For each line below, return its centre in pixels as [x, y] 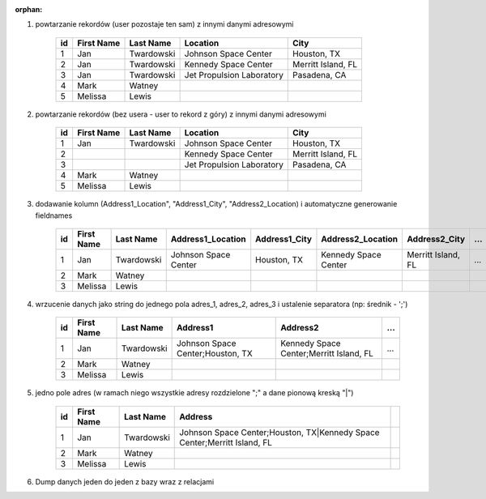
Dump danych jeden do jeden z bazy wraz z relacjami [125, 481]
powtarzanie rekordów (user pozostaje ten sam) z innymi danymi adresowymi [164, 24]
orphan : [29, 9]
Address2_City [436, 239]
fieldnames [54, 215]
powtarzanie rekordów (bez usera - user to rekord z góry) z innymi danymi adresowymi [181, 114]
